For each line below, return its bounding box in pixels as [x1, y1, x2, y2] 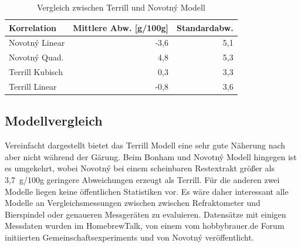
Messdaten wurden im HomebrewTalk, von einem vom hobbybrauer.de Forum [5, 219, 285, 232]
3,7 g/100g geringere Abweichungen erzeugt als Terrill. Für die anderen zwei [5, 174, 280, 186]
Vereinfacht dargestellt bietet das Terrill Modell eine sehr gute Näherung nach [5, 139, 286, 151]
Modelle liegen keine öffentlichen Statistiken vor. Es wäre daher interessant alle [5, 185, 289, 197]
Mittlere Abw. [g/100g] [73, 21, 168, 33]
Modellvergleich [5, 111, 103, 130]
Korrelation [9, 21, 56, 33]
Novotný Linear [9, 36, 65, 49]
